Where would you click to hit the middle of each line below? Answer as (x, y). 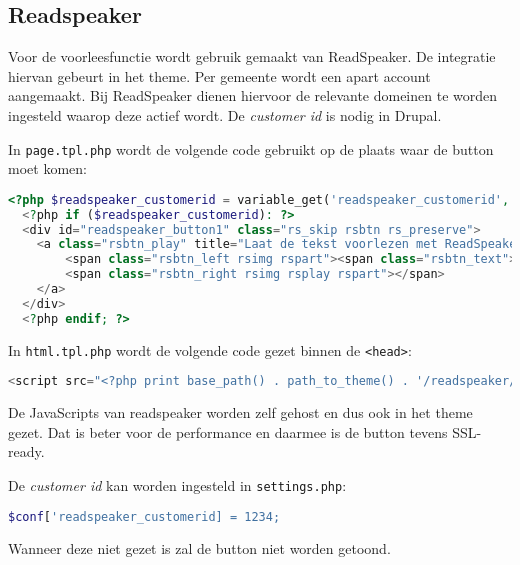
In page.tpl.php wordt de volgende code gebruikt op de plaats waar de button (251, 148)
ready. (26, 451)
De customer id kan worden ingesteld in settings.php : (177, 485)
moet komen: (47, 168)
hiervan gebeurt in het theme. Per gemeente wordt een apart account (219, 75)
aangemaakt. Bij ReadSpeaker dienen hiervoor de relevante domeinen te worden (253, 95)
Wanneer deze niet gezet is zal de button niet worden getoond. (199, 547)
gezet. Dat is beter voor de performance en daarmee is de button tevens (228, 431)
